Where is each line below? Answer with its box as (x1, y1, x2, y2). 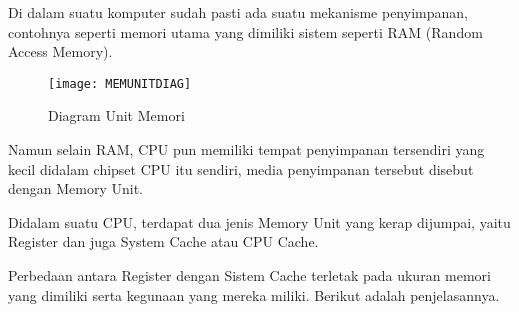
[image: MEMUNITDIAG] (48, 76, 192, 91)
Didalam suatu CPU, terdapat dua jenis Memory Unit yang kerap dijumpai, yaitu (8, 211, 511, 232)
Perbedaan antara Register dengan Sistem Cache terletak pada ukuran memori (8, 265, 491, 285)
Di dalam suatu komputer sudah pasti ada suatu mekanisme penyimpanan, (8, 2, 468, 22)
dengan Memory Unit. (8, 178, 144, 199)
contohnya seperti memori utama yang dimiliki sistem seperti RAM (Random (8, 21, 483, 42)
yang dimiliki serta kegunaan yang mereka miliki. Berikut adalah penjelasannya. (8, 284, 500, 305)
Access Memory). (8, 41, 113, 62)
